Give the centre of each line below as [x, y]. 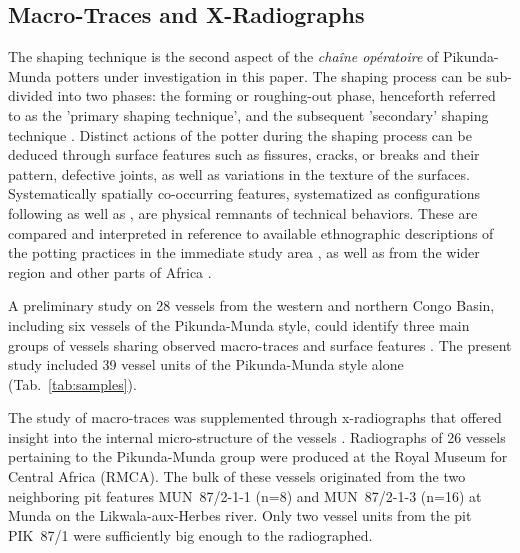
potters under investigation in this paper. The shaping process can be [268, 75]
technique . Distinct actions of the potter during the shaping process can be [240, 134]
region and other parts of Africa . [110, 271]
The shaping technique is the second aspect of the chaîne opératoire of [223, 56]
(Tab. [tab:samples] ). [72, 383]
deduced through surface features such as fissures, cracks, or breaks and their [244, 154]
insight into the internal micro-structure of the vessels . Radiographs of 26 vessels [257, 436]
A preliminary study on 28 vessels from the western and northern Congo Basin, [251, 305]
